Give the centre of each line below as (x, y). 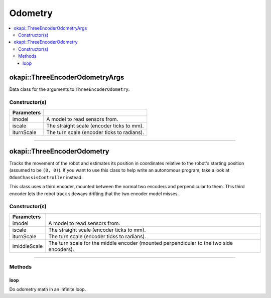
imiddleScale (28, 246)
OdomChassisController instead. (46, 177)
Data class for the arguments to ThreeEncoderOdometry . (70, 89)
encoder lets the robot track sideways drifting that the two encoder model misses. (94, 194)
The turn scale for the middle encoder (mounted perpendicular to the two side (141, 243)
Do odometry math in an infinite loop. (48, 289)
